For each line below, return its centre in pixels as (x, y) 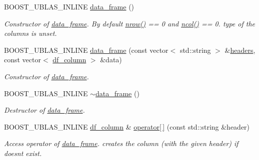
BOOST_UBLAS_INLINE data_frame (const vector (86, 50)
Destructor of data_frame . (44, 110)
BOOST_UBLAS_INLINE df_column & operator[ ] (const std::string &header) (127, 126)
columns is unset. (30, 33)
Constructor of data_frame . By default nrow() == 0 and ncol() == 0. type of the (129, 23)
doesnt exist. (23, 153)
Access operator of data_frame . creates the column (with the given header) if (121, 143)
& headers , (240, 50)
